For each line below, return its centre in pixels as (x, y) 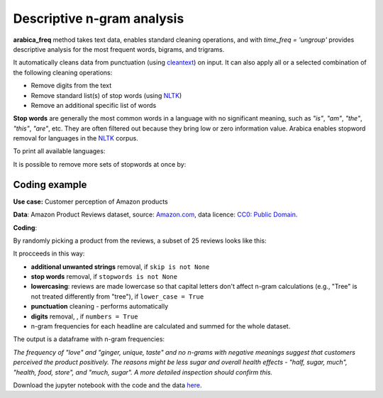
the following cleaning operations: (63, 72)
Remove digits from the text (71, 86)
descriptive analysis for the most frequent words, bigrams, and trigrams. (119, 49)
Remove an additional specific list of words (94, 105)
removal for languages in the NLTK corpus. (76, 138)
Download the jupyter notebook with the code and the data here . (107, 385)
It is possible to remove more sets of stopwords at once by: (100, 164)
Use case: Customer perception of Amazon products (90, 201)
